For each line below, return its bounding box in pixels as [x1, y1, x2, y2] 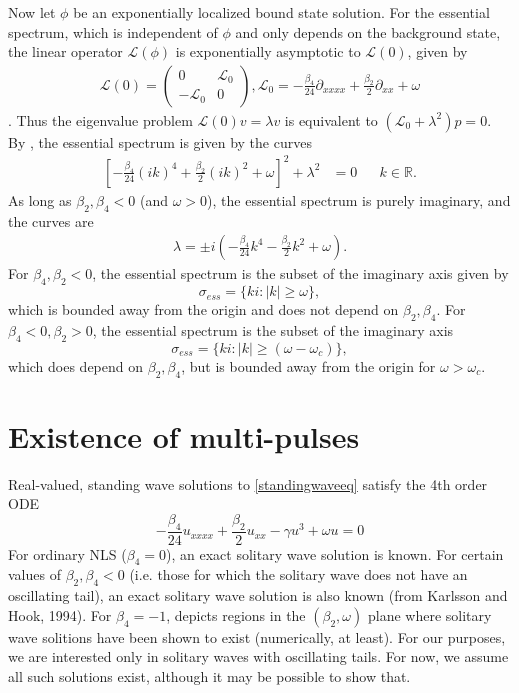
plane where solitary [367, 604, 492, 625]
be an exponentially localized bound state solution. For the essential [73, 2, 490, 22]
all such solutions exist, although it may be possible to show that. [8, 666, 411, 687]
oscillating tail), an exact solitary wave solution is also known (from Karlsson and [8, 585, 508, 606]
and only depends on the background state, [235, 21, 501, 42]
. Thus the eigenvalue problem [8, 109, 193, 130]
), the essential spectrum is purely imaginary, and [207, 189, 511, 210]
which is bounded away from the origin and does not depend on [8, 299, 399, 320]
